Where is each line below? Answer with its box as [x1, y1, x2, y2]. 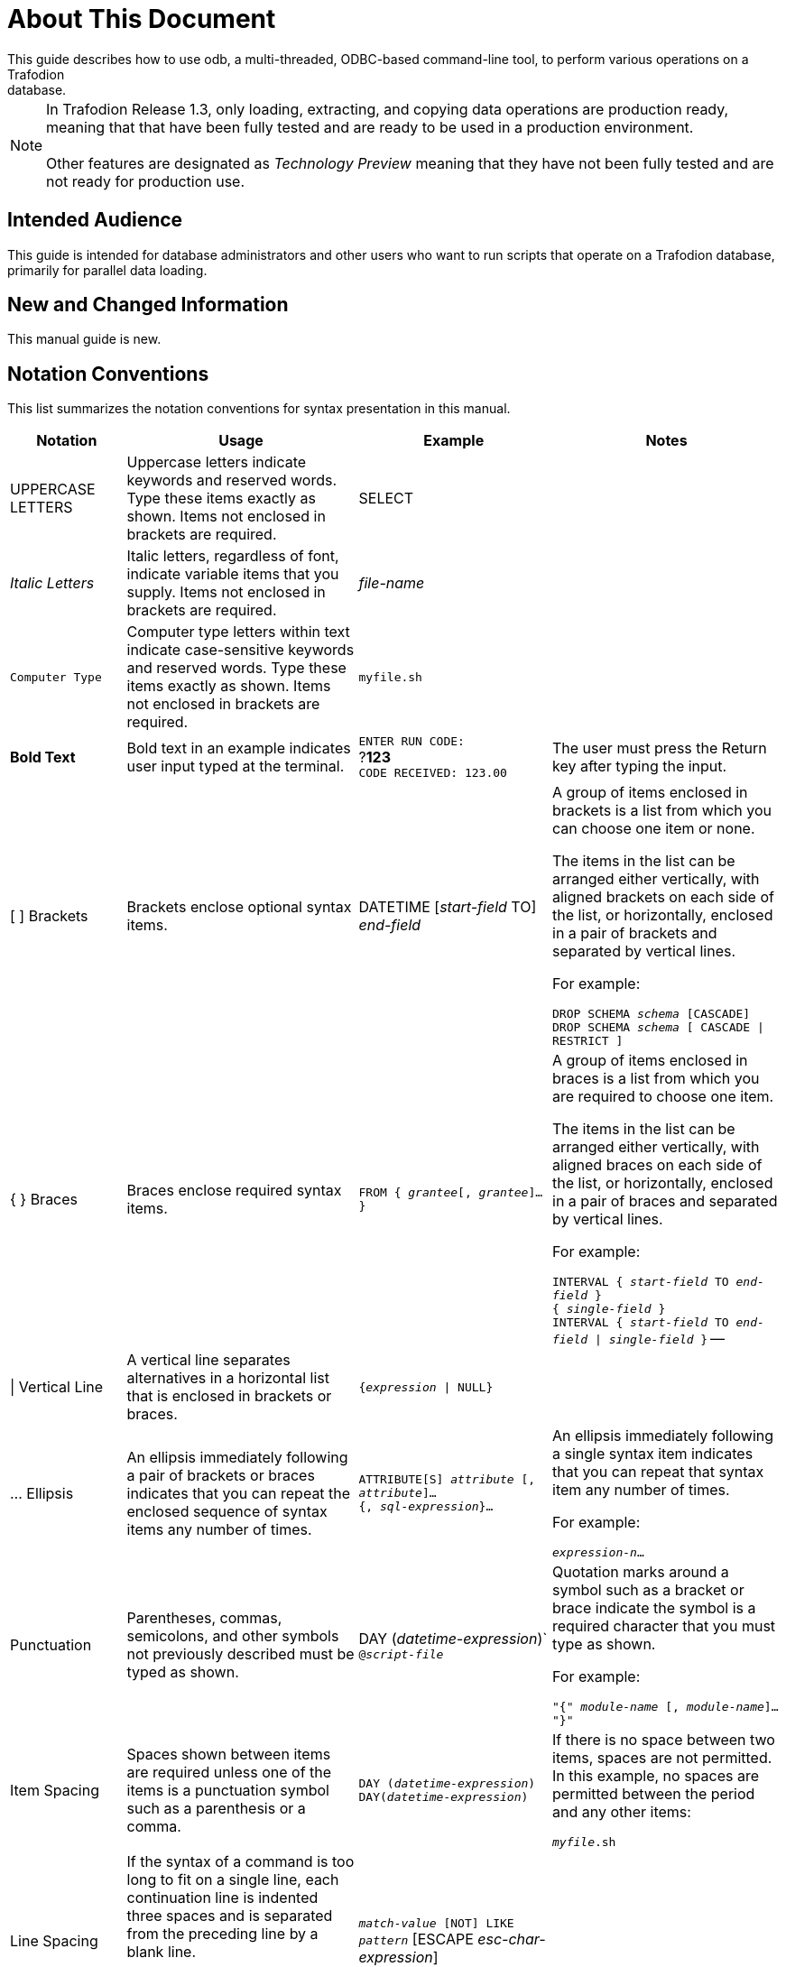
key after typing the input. [552, 757, 727, 776]
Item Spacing [10, 1780, 99, 1799]
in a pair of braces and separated [552, 1192, 778, 1211]
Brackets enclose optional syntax [126, 897, 352, 916]
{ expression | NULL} [358, 1380, 494, 1394]
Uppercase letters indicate [126, 453, 307, 472]
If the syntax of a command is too [126, 1852, 355, 1871]
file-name [358, 574, 425, 593]
